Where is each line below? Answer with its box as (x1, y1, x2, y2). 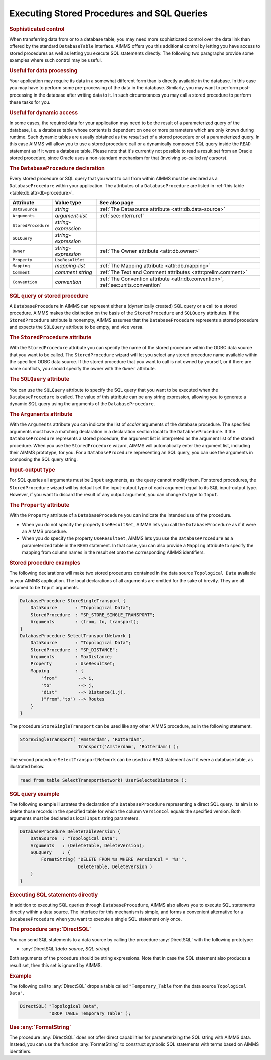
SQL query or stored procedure (9, 292, 89, 299)
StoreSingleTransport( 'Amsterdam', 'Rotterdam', (20, 737, 145, 742)
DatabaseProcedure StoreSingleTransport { (20, 598, 126, 603)
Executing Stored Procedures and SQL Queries (9, 8, 208, 19)
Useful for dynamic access (9, 109, 78, 116)
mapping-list (55, 262, 85, 269)
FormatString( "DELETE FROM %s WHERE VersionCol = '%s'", (41, 857, 187, 862)
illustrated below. (9, 763, 45, 769)
